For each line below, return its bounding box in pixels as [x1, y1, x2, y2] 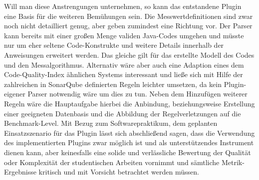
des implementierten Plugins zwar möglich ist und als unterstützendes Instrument [4, 137, 254, 148]
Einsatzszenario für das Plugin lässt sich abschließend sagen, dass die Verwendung [4, 127, 255, 138]
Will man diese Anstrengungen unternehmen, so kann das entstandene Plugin [4, 1, 242, 11]
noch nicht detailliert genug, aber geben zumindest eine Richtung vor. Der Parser [4, 20, 253, 31]
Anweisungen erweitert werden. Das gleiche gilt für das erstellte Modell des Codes [4, 49, 255, 60]
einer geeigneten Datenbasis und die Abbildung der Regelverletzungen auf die [4, 108, 241, 118]
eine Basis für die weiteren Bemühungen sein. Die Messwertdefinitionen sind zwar [4, 10, 253, 21]
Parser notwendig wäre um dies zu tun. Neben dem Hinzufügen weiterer [27, 89, 248, 99]
